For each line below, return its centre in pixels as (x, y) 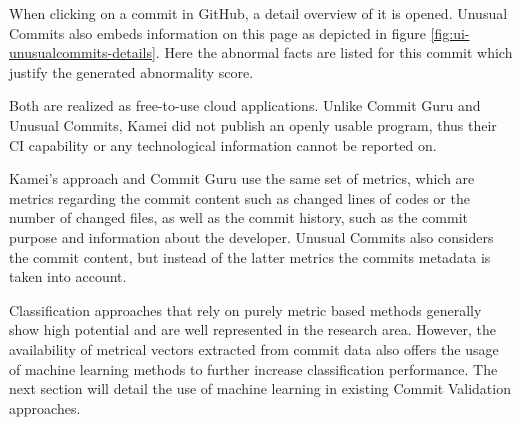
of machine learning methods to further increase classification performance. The (253, 368)
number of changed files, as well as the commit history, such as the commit (238, 217)
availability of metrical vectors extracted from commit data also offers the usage (254, 348)
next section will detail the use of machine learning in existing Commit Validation (260, 388)
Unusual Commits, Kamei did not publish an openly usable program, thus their (253, 124)
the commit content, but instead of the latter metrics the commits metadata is (250, 256)
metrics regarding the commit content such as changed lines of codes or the (239, 197)
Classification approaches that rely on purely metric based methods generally (245, 309)
